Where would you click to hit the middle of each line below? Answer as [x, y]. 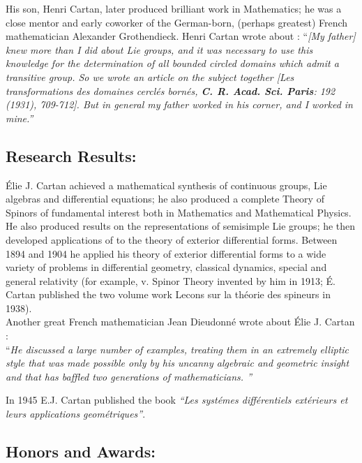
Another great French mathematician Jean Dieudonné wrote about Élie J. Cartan [180, 322]
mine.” [20, 118]
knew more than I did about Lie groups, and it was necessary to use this [159, 49]
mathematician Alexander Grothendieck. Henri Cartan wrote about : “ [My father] [181, 36]
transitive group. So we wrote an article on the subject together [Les [150, 76]
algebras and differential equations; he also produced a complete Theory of [165, 199]
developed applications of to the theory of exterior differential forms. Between [172, 239]
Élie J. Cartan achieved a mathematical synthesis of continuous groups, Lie [166, 185]
